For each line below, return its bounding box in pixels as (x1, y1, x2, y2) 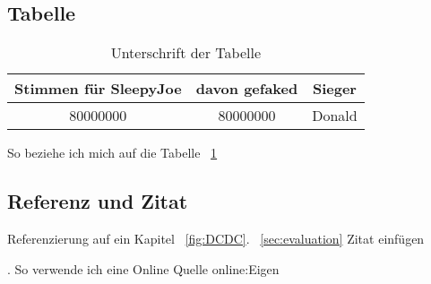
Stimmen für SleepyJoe (14, 78, 182, 99)
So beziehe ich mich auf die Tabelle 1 (7, 143, 218, 162)
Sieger (312, 78, 357, 99)
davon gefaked (195, 78, 298, 99)
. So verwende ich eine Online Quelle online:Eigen (7, 259, 280, 278)
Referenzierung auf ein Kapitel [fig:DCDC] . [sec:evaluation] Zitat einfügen (7, 229, 425, 247)
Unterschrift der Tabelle (110, 42, 262, 64)
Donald (312, 105, 358, 126)
